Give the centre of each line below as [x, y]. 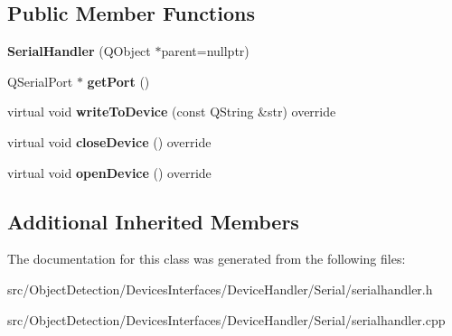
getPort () [118, 81]
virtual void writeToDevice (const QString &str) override [172, 112]
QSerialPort [40, 81]
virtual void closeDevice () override [109, 141]
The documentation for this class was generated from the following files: [207, 259]
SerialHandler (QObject [79, 51]
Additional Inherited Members [153, 221]
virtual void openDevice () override [109, 172]
